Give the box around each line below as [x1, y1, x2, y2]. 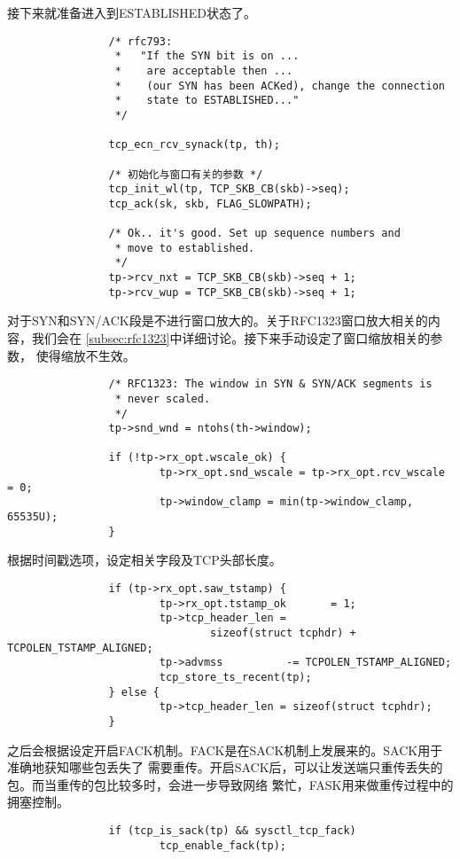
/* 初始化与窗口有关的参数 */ [108, 168, 263, 181]
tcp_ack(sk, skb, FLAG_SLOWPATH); [108, 197, 312, 210]
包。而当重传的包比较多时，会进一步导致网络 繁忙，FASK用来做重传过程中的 [7, 775, 454, 793]
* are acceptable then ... [114, 64, 293, 77]
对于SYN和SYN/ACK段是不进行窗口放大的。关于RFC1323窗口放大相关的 [7, 311, 428, 330]
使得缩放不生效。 [35, 346, 136, 364]
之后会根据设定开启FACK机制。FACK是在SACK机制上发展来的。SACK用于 [7, 740, 443, 759]
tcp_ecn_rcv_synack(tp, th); [108, 138, 280, 152]
